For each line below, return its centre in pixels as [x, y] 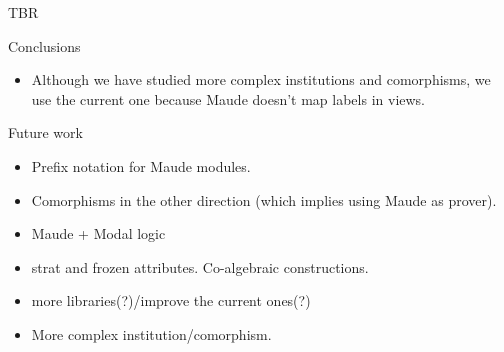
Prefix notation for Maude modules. [141, 165]
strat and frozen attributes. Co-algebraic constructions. [200, 266]
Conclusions [44, 45]
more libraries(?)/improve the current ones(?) [171, 300]
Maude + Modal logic [98, 233]
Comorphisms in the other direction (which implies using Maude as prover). [264, 199]
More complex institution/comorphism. [151, 333]
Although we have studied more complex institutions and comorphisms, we [261, 79]
